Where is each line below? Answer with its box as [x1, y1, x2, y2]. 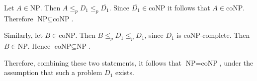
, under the [219, 57, 254, 68]
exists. [115, 67, 134, 78]
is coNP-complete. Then [176, 30, 250, 40]
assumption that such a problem [4, 67, 102, 78]
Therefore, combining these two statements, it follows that [4, 57, 181, 68]
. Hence [27, 41, 51, 51]
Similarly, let [4, 30, 43, 40]
